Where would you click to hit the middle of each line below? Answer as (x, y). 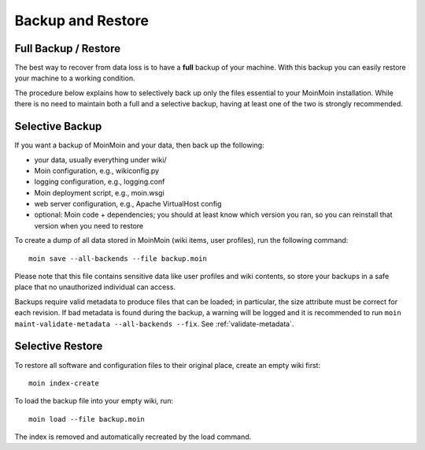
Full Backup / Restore (68, 48)
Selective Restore (59, 346)
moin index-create (64, 383)
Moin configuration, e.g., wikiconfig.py (97, 170)
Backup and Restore (82, 20)
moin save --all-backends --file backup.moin (118, 258)
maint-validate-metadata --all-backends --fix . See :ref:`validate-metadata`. (154, 324)
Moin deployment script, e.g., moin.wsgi (99, 192)
